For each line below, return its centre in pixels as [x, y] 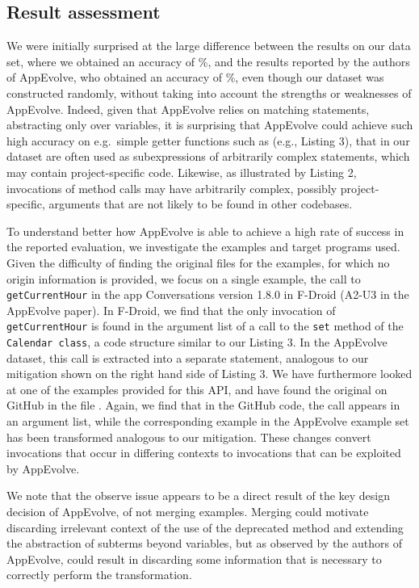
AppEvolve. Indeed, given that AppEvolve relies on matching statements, [188, 109]
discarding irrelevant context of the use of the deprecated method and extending [205, 527]
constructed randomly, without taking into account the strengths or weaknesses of [209, 92]
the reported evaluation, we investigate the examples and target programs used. [203, 247]
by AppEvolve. [43, 468]
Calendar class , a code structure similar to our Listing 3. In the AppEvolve [197, 342]
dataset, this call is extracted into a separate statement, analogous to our [188, 357]
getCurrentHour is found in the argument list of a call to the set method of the [205, 326]
